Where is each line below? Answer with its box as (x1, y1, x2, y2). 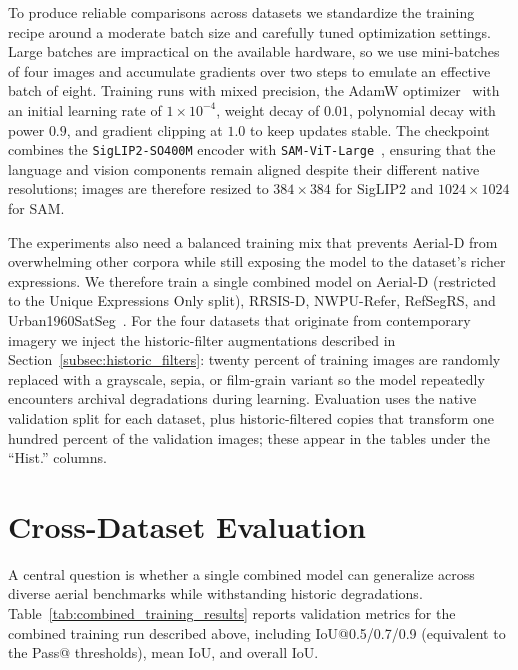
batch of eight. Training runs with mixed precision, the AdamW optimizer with (8, 80, 500, 101)
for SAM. (8, 198, 65, 218)
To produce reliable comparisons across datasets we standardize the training (8, 2, 475, 22)
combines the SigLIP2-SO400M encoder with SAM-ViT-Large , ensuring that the (8, 139, 496, 160)
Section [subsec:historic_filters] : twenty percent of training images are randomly (8, 349, 501, 370)
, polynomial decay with (348, 99, 496, 120)
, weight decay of (216, 99, 320, 120)
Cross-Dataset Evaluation (8, 505, 366, 546)
